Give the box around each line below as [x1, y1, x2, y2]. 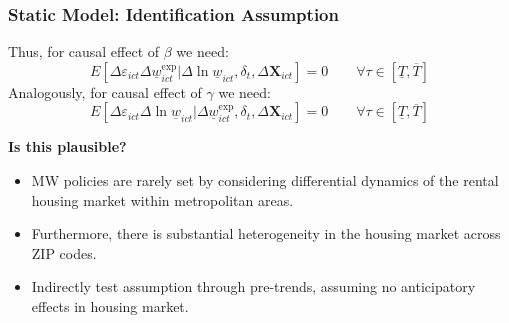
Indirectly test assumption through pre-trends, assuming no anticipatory [31, 276, 476, 297]
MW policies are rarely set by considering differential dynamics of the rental [31, 170, 499, 190]
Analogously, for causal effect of [8, 81, 202, 102]
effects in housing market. [31, 295, 189, 316]
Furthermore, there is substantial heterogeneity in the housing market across [31, 223, 501, 244]
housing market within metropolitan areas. [31, 189, 294, 210]
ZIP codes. [31, 242, 97, 263]
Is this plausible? [8, 136, 127, 157]
